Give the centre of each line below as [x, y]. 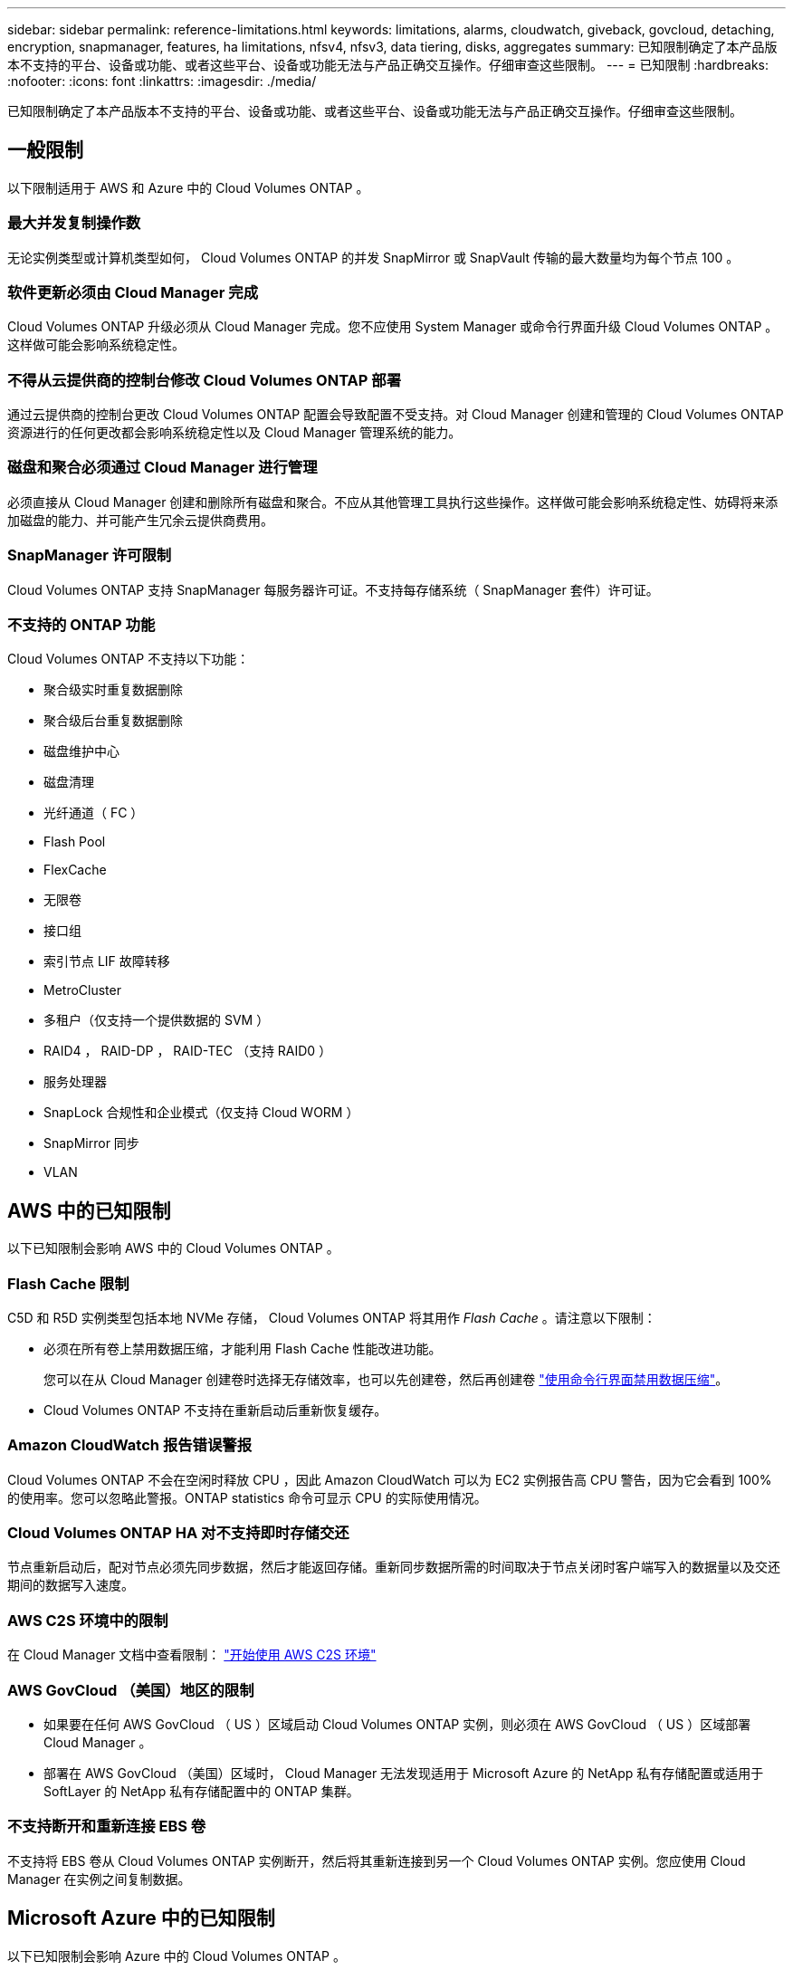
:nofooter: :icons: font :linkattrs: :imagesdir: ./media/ [162, 81]
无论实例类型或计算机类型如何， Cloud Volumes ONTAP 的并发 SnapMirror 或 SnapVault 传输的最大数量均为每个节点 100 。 [373, 257]
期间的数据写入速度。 [71, 1585]
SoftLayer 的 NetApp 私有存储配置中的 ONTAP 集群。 [201, 1791]
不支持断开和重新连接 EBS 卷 [107, 1827]
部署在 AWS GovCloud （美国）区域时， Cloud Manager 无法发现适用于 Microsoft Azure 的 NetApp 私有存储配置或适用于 [404, 1773]
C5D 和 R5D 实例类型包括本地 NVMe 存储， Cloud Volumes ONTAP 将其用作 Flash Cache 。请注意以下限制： [332, 1317]
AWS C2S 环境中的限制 [88, 1620]
